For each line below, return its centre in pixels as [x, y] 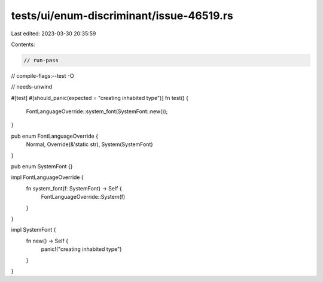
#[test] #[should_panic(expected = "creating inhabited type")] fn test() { [100, 98]
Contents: [23, 44]
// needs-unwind [32, 87]
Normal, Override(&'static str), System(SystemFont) [89, 144]
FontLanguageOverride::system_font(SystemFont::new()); [97, 111]
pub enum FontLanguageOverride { [55, 136]
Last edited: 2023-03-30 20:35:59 [54, 34]
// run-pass [41, 60]
